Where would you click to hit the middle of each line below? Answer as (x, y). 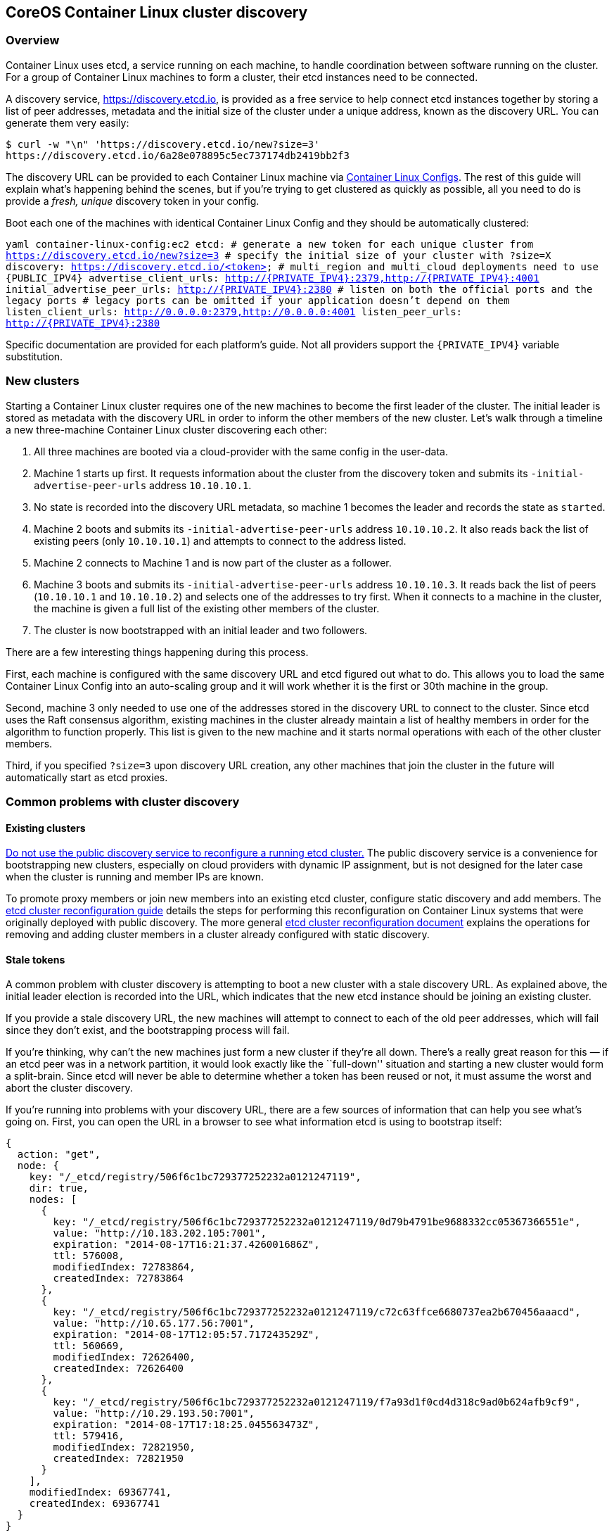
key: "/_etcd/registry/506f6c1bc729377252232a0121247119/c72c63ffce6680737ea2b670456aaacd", (317, 1312)
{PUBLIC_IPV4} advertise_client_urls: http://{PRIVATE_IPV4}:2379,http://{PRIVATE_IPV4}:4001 (273, 278)
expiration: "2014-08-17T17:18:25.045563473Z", (186, 1425)
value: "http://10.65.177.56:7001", (154, 1324)
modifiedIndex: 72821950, (124, 1447)
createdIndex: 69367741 (95, 1504)
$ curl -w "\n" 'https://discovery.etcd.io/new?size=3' (163, 144)
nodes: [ (53, 1200)
